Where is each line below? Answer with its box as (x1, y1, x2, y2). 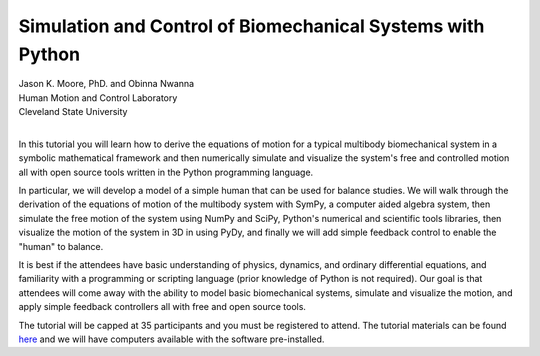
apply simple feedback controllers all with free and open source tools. (18, 301, 307, 313)
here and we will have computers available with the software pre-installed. (18, 333, 325, 345)
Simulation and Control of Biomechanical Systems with (18, 15, 485, 37)
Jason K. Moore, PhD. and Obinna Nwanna (18, 78, 195, 90)
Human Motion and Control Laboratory (18, 91, 178, 104)
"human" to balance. (18, 240, 104, 252)
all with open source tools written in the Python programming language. (18, 166, 314, 178)
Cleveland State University (18, 106, 128, 118)
